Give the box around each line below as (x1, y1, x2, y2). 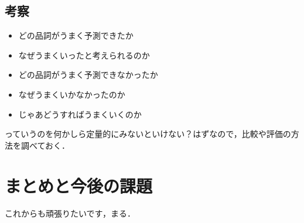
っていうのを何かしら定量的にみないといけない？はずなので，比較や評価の (5, 128, 291, 140)
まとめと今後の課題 (5, 173, 153, 197)
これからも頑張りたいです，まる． (5, 207, 136, 219)
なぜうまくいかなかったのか (18, 88, 125, 100)
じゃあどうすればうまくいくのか (18, 108, 142, 120)
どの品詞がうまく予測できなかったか (18, 68, 158, 81)
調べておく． (21, 139, 70, 151)
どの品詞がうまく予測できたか (18, 29, 134, 42)
